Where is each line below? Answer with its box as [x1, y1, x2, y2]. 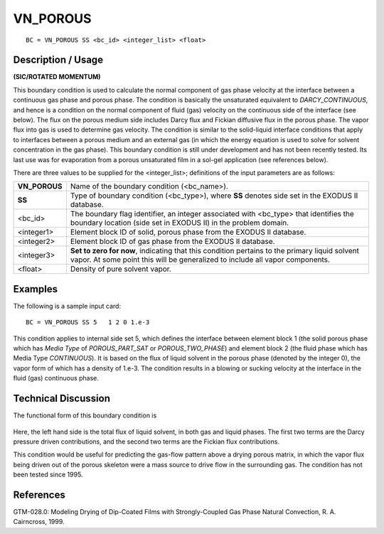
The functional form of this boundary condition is [13, 411, 157, 420]
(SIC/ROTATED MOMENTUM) [13, 73, 101, 81]
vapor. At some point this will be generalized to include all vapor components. [70, 255, 331, 265]
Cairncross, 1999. [13, 518, 65, 526]
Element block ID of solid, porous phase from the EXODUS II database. [70, 228, 306, 237]
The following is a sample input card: [13, 301, 121, 310]
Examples [13, 283, 58, 295]
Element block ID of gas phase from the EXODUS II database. [70, 237, 275, 247]
